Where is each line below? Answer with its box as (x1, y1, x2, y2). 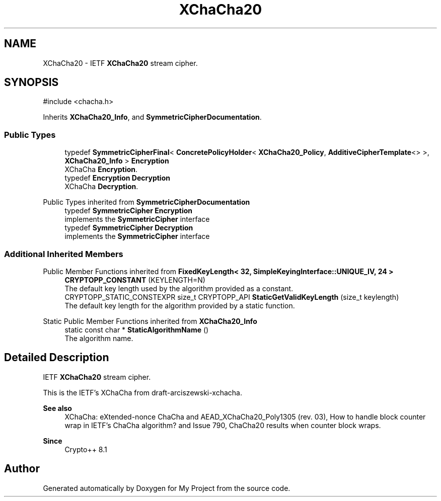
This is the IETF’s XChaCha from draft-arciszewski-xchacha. (43, 388, 242, 397)
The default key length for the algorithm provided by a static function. (64, 301, 295, 310)
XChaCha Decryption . (64, 182, 138, 191)
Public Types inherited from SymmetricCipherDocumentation (43, 198, 250, 207)
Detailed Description (4, 351, 109, 364)
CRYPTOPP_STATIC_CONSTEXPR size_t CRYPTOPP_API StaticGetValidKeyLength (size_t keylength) (64, 292, 399, 301)
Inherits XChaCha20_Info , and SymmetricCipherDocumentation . (43, 113, 262, 122)
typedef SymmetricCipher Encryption (64, 206, 193, 215)
